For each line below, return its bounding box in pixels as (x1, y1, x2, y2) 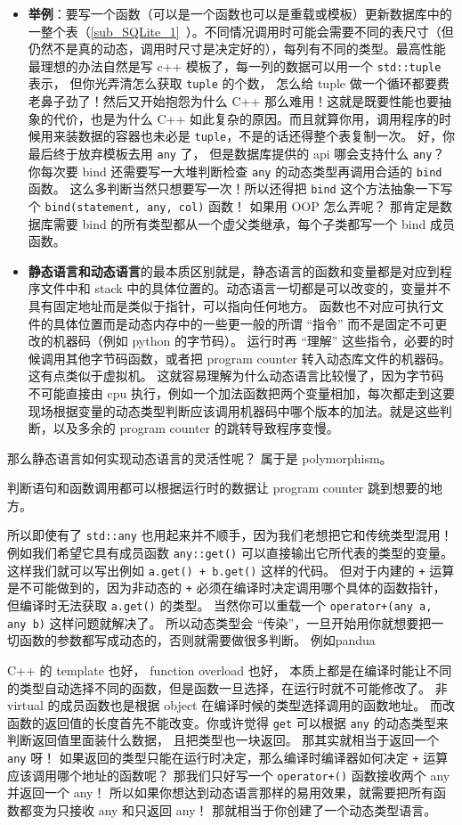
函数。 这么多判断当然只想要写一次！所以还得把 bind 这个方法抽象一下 (28, 179, 441, 198)
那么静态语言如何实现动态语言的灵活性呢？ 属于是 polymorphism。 (7, 448, 393, 467)
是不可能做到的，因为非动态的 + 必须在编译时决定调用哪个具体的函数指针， (7, 578, 446, 597)
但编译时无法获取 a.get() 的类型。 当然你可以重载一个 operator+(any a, (7, 596, 433, 615)
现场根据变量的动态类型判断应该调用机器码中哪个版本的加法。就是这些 (28, 401, 440, 420)
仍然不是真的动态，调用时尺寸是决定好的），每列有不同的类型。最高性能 (28, 39, 446, 58)
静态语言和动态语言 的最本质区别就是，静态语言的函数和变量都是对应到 (28, 261, 440, 280)
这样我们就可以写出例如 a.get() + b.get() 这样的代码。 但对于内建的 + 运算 (7, 560, 455, 579)
